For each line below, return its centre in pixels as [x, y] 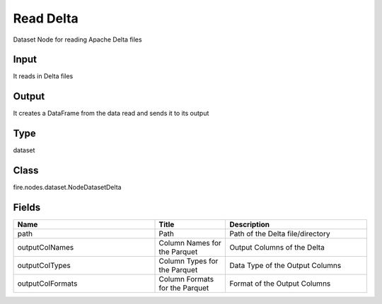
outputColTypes [44, 266]
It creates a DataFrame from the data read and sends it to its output [111, 114]
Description [250, 224]
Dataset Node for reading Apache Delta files [77, 39]
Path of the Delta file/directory [280, 234]
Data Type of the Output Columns [285, 266]
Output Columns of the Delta [277, 248]
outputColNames [46, 248]
